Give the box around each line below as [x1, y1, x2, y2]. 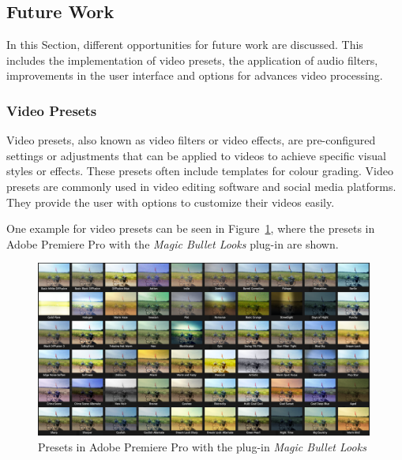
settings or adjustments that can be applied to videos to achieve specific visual [6, 147, 386, 163]
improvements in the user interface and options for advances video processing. [6, 67, 383, 84]
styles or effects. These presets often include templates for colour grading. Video [6, 163, 393, 179]
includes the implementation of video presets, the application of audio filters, [6, 51, 378, 68]
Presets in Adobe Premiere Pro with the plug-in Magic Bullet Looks [38, 438, 366, 454]
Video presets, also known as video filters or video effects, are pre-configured [6, 132, 376, 148]
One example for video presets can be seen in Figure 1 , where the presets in [6, 220, 375, 237]
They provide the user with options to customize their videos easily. [6, 193, 335, 210]
